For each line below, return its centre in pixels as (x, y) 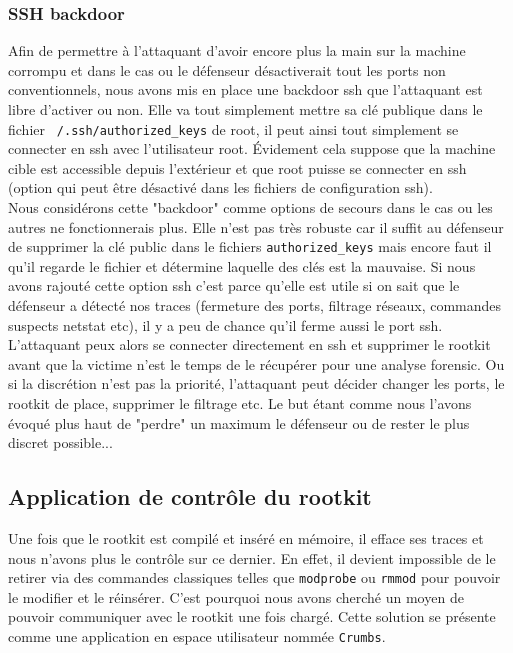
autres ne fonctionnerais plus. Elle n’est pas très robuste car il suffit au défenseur (256, 226)
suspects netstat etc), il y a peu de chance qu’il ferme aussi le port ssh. (225, 324)
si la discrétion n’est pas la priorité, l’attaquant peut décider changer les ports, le (256, 383)
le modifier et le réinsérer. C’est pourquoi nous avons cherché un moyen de (236, 596)
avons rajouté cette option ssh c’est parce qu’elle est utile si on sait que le (234, 285)
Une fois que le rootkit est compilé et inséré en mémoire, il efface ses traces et (246, 538)
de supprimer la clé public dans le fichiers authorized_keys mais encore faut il (250, 246)
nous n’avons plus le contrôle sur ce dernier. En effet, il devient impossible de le (252, 557)
